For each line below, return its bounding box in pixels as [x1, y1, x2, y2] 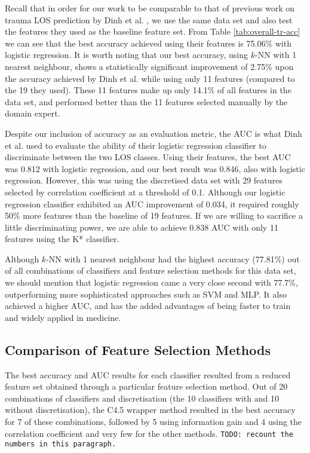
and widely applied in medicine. [5, 311, 121, 323]
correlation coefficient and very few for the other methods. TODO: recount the [5, 427, 293, 439]
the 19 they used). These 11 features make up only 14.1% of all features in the [5, 84, 291, 96]
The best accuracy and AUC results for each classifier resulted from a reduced [5, 368, 291, 381]
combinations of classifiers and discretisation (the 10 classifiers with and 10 [5, 391, 279, 404]
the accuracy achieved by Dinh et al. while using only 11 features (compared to [5, 72, 295, 84]
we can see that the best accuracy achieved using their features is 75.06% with [5, 36, 291, 49]
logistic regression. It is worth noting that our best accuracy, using [5, 48, 248, 61]
